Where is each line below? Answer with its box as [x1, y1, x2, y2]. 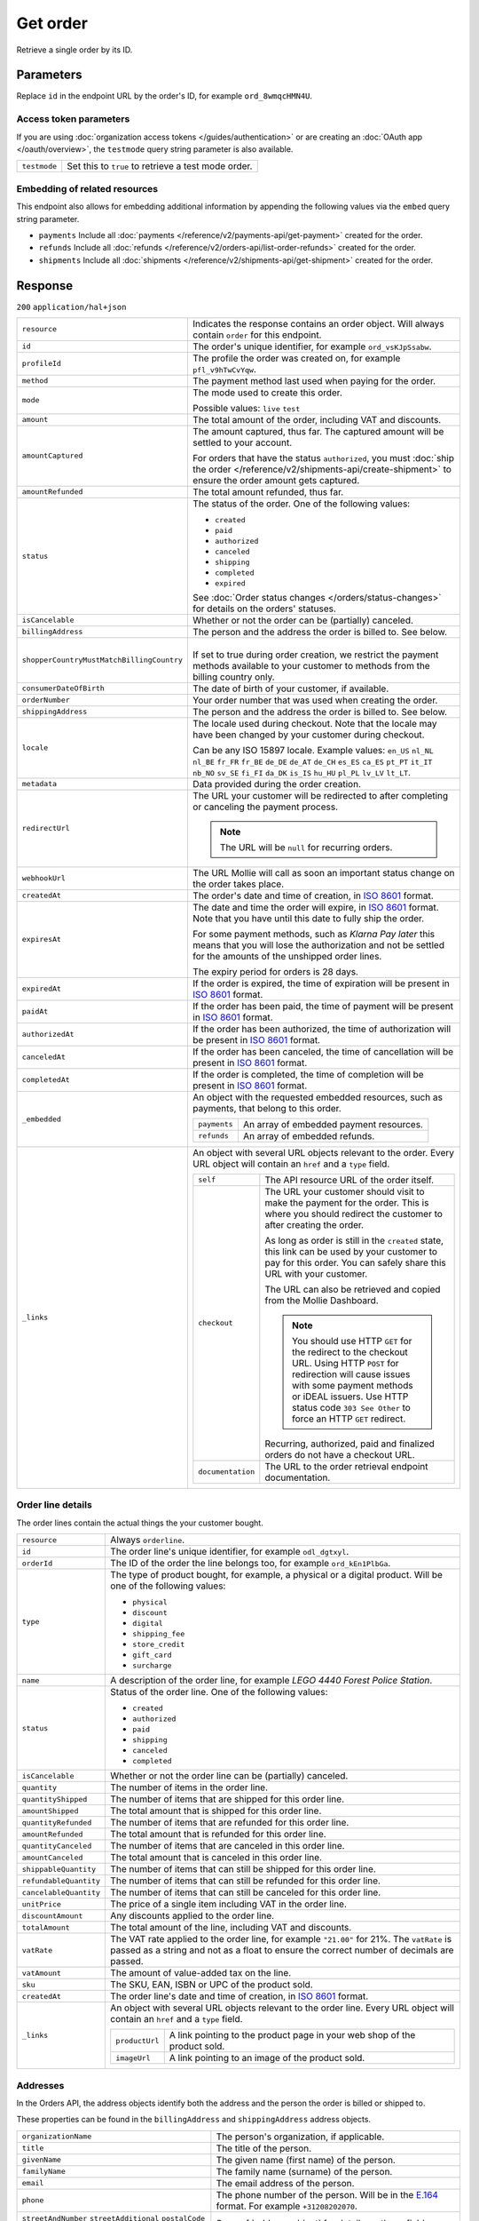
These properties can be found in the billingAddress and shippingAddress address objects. [16, 2114, 372, 2125]
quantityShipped [21, 1795, 88, 1803]
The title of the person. [216, 2142, 312, 2154]
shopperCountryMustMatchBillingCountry [21, 656, 184, 665]
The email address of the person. [216, 2177, 355, 2189]
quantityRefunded [21, 1818, 92, 1827]
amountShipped [21, 1806, 79, 1816]
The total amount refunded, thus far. [192, 485, 344, 498]
